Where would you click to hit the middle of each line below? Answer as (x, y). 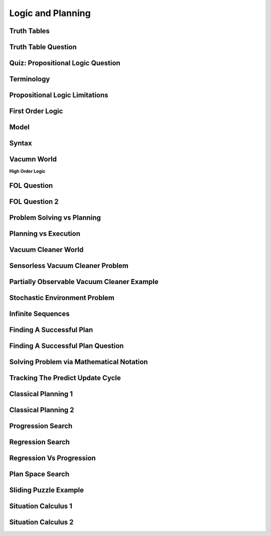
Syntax (21, 143)
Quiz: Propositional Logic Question (65, 63)
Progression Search (41, 426)
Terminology (30, 79)
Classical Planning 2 (42, 410)
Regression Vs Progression (52, 458)
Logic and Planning (50, 13)
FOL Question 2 (34, 202)
